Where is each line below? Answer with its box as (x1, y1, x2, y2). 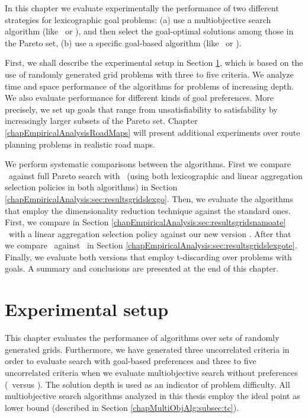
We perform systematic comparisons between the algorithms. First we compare (5, 158, 291, 170)
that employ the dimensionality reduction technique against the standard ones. (5, 204, 291, 216)
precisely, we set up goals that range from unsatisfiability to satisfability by (5, 103, 278, 115)
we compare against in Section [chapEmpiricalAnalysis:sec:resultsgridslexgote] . (5, 239, 297, 251)
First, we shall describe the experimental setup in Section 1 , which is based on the (5, 56, 303, 69)
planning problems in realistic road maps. (5, 138, 155, 150)
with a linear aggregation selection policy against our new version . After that (8, 227, 291, 240)
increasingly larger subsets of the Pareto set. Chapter (5, 114, 198, 127)
